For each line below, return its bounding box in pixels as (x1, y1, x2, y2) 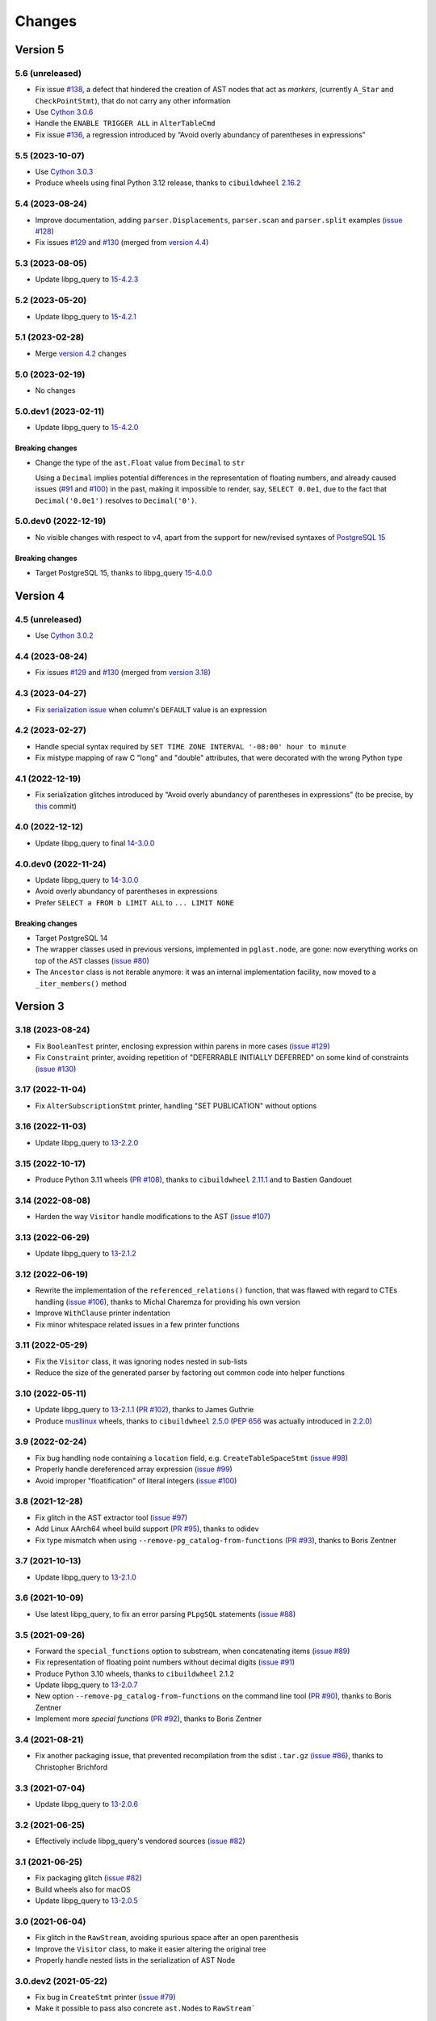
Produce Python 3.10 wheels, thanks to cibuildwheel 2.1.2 (35, 1669, 234, 1678)
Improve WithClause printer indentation (35, 1308, 170, 1318)
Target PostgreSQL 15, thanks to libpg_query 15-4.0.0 (35, 568, 212, 578)
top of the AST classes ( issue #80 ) (35, 956, 149, 965)
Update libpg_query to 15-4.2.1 (35, 311, 137, 321)
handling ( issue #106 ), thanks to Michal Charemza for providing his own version (35, 1297, 300, 1306)
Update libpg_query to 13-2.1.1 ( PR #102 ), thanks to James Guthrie (35, 1405, 254, 1415)
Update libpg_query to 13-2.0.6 (35, 1799, 139, 1808)
